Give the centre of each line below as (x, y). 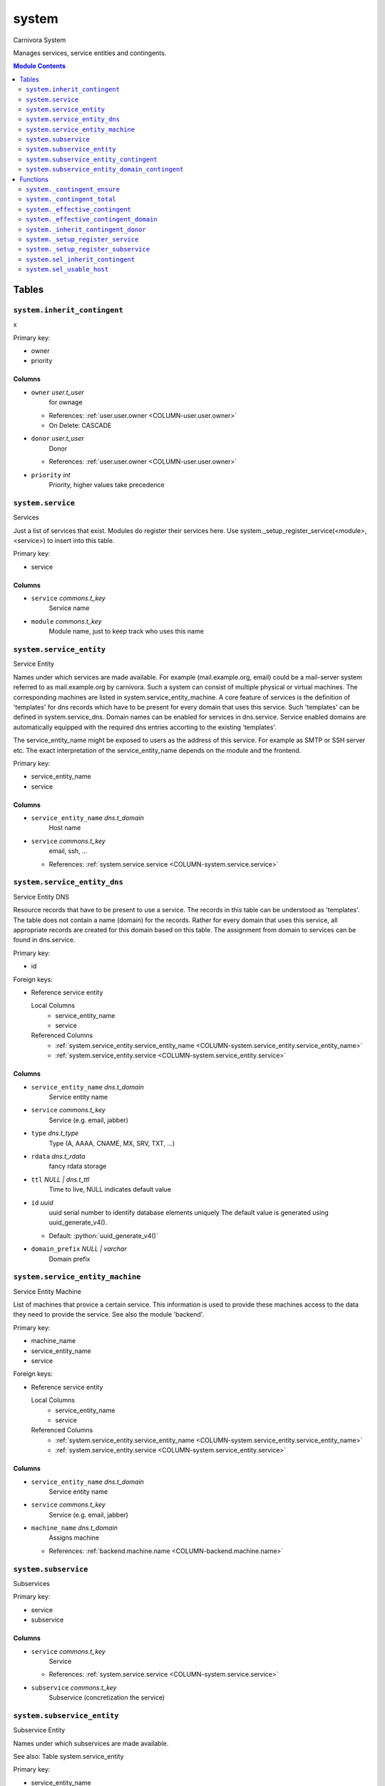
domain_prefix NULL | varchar (79, 1249)
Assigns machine (74, 1538)
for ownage (66, 402)
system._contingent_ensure (73, 190)
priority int (51, 474)
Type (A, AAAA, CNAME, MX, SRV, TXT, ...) (112, 1143)
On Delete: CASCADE (80, 426)
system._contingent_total (71, 199)
